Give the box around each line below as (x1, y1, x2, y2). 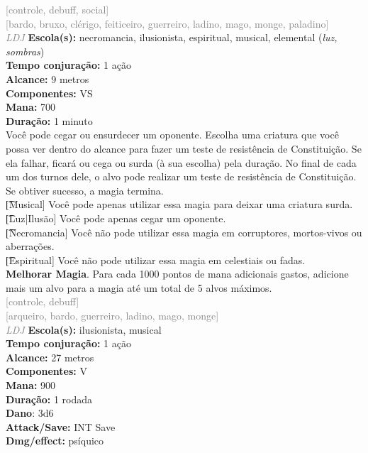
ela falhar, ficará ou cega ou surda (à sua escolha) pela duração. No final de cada (6, 155, 357, 170)
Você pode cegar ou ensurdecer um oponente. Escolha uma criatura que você (6, 127, 339, 142)
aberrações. (6, 239, 55, 253)
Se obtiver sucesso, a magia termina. (6, 182, 164, 197)
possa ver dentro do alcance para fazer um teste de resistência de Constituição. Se (6, 141, 362, 155)
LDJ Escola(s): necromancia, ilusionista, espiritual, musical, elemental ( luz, (6, 30, 338, 45)
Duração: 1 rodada (6, 391, 93, 406)
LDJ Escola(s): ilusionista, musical (6, 322, 162, 337)
